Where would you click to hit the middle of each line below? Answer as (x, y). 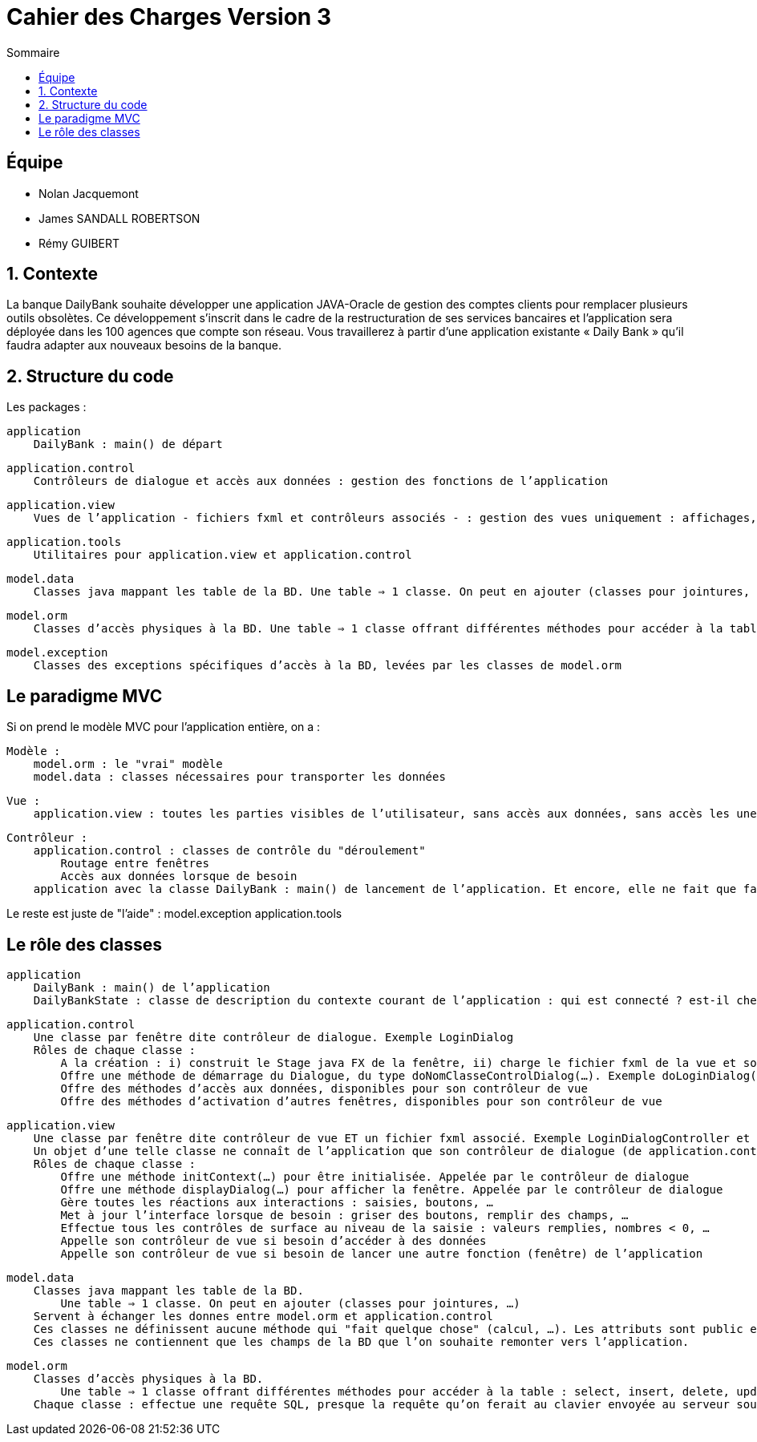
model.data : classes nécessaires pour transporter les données (239, 777)
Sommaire (33, 52)
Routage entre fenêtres (135, 864)
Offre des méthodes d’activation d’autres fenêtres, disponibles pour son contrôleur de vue (361, 1101)
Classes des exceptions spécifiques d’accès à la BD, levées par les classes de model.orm (328, 666)
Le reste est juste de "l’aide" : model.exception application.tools (174, 914)
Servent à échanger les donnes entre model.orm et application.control (263, 1316)
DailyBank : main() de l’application (152, 987)
